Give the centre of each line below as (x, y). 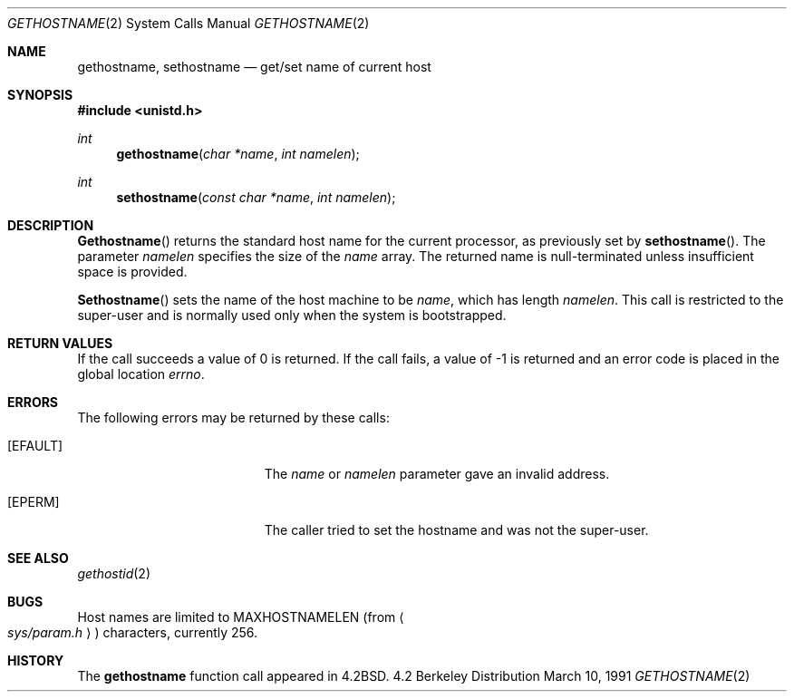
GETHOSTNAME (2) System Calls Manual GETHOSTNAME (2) (189, 23)
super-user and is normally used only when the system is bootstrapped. (292, 315)
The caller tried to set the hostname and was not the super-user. (456, 530)
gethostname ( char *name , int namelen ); (238, 154)
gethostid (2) (114, 573)
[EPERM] (34, 502)
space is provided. (132, 272)
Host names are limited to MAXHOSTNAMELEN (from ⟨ (241, 617)
